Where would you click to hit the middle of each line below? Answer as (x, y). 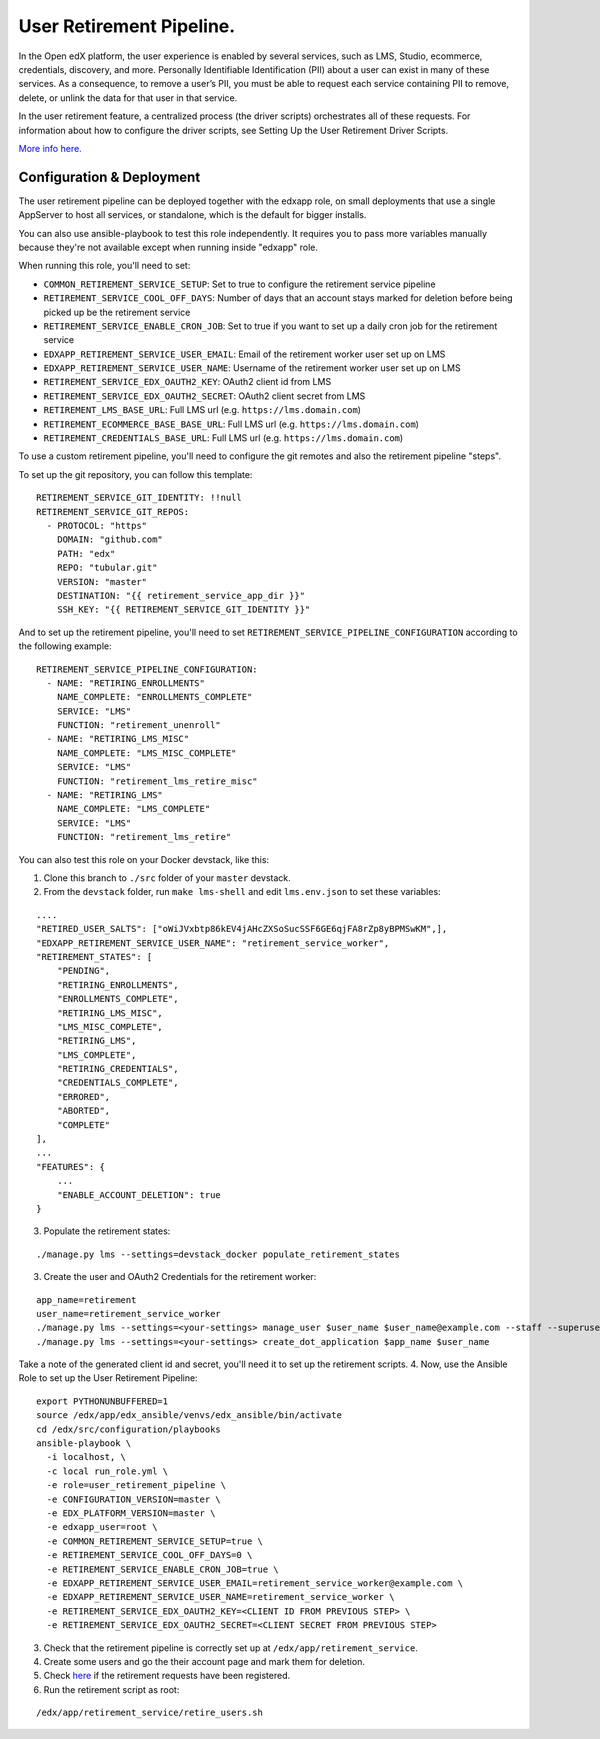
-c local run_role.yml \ (107, 1471)
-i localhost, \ (86, 1457)
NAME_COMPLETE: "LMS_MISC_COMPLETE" (146, 753)
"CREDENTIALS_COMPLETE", (117, 1083)
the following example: (65, 646)
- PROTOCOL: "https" (97, 525)
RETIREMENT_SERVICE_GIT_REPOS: (113, 511)
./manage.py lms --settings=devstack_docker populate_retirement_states (218, 1254)
